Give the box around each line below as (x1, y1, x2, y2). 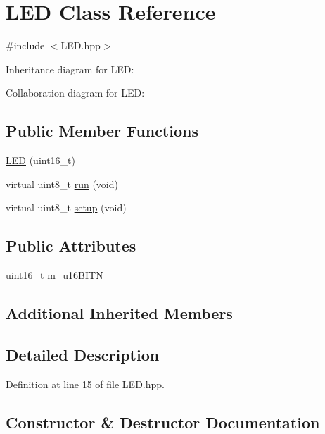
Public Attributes (6, 235, 136, 256)
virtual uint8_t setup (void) (6, 200, 127, 215)
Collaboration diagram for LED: (6, 85, 145, 100)
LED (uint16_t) (6, 153, 75, 168)
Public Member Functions (6, 120, 198, 142)
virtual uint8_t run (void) (6, 176, 118, 191)
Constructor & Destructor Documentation (6, 411, 320, 433)
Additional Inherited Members (6, 302, 233, 324)
